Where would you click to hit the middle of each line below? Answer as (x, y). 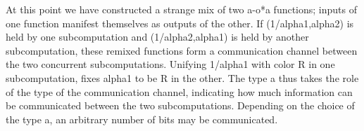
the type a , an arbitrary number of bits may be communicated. (142, 119)
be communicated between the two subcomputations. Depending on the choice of (180, 105)
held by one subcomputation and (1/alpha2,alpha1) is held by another (157, 37)
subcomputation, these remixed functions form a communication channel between (182, 50)
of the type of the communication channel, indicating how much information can (179, 91)
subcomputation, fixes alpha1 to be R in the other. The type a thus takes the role (182, 77)
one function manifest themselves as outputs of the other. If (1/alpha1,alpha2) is (180, 23)
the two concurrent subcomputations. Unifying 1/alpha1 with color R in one (170, 64)
